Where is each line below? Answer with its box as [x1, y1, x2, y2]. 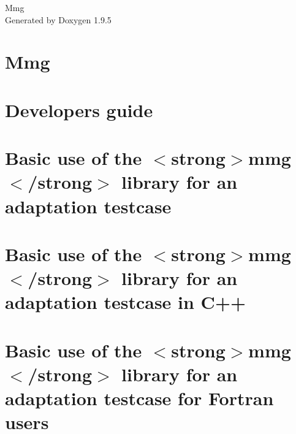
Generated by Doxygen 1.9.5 [5, 13, 112, 26]
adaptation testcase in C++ [5, 289, 246, 314]
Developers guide [5, 97, 153, 122]
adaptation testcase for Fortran [5, 386, 274, 410]
